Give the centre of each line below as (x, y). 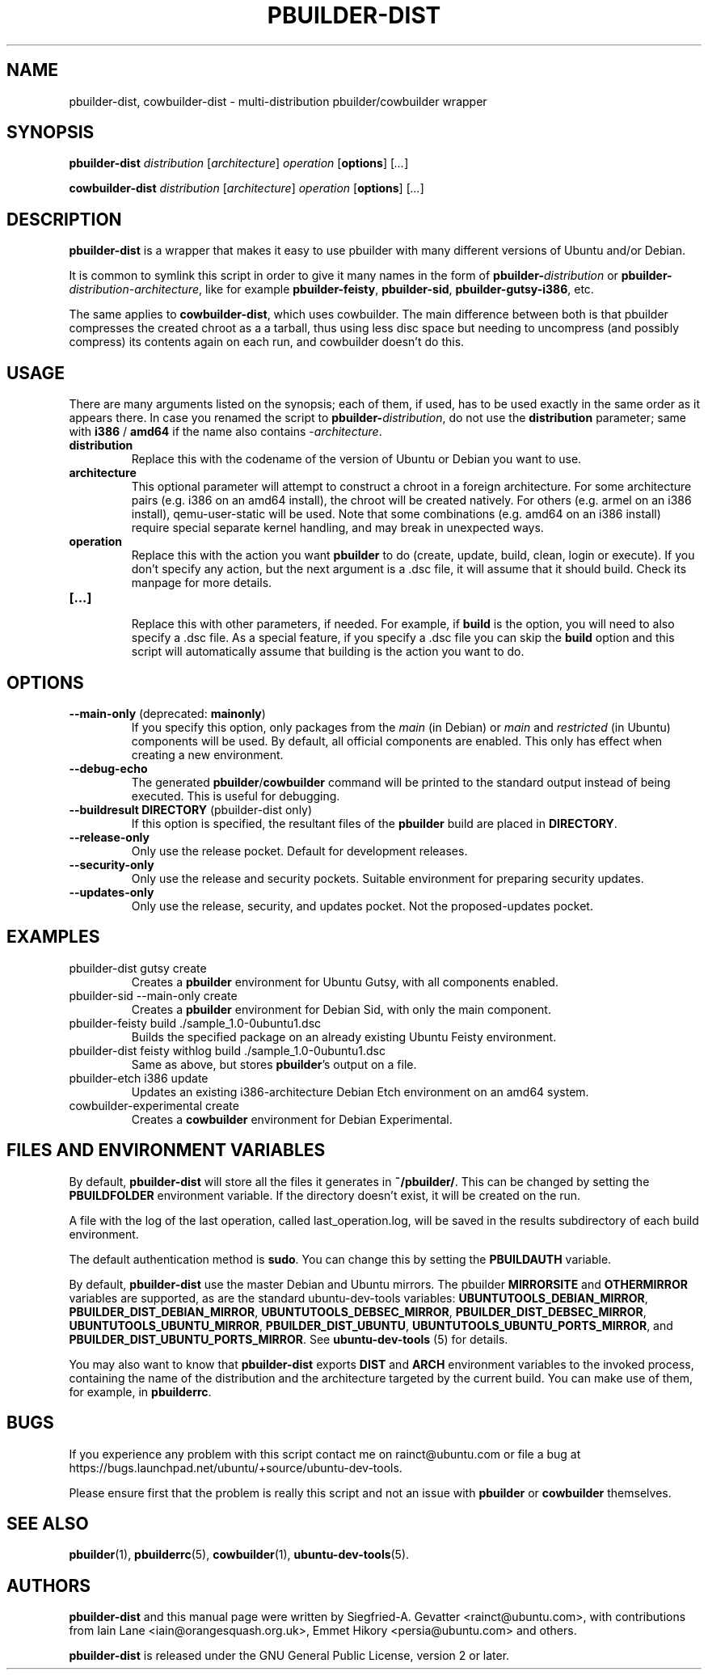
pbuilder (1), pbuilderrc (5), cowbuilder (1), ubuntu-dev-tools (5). (239, 1555)
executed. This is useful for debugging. (236, 796)
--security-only (112, 864)
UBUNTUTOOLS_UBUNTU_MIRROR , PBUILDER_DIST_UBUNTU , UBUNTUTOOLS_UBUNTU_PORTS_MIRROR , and (371, 1325)
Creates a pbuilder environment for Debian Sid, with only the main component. (341, 1009)
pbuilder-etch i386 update (139, 1078)
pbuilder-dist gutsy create (138, 968)
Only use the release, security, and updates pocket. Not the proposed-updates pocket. (362, 906)
